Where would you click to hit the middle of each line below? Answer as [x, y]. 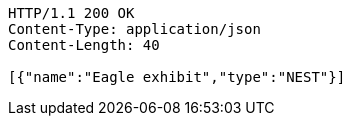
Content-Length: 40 [84, 45]
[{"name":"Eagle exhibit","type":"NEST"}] [177, 77]
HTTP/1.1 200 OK [71, 13]
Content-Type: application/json [134, 29]
